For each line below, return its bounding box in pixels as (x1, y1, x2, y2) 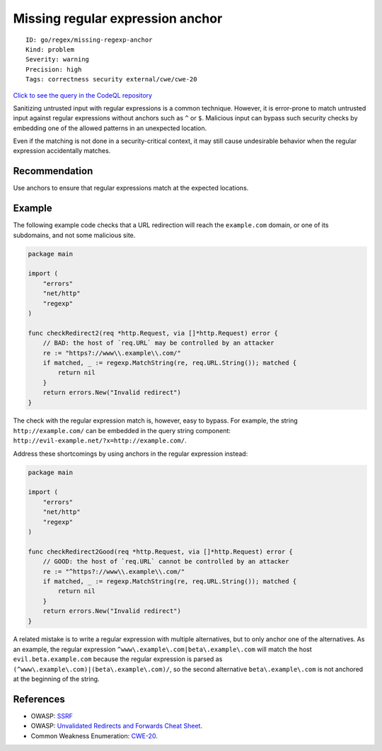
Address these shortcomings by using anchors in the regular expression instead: (13, 449, 248, 458)
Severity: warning (25, 55, 90, 64)
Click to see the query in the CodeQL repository (13, 91, 152, 99)
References (13, 693, 65, 705)
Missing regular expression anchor (13, 11, 223, 26)
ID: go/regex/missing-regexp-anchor (25, 35, 153, 44)
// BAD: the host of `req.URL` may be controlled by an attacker (42, 339, 274, 347)
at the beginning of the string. (13, 675, 100, 683)
